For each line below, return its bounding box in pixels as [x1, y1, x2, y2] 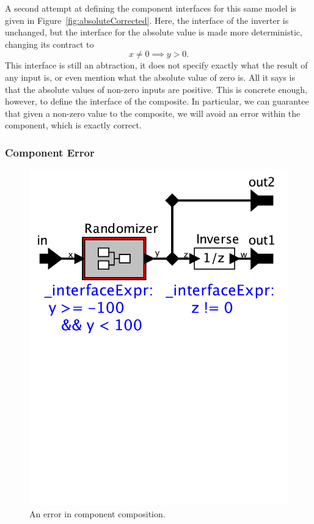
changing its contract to [5, 37, 94, 50]
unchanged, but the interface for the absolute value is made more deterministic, [5, 26, 302, 39]
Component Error [5, 144, 95, 160]
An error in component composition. [29, 507, 166, 520]
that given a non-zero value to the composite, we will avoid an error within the [5, 106, 301, 119]
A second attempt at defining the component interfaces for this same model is [5, 2, 296, 14]
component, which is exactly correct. [5, 119, 142, 131]
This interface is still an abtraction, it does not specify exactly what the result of [5, 59, 308, 72]
